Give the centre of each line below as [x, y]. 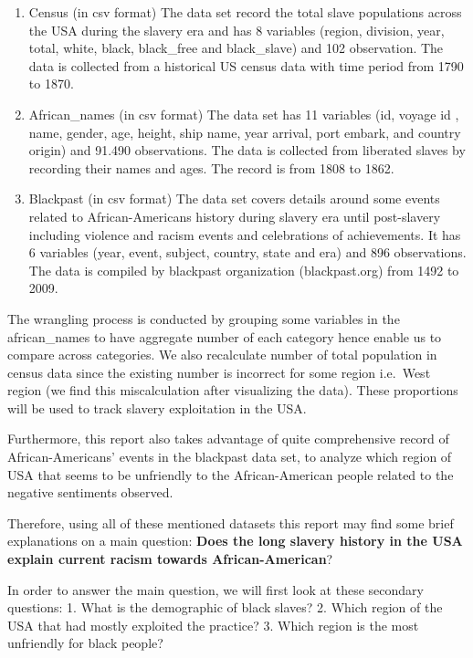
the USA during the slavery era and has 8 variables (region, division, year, [236, 30]
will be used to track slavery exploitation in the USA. [157, 407]
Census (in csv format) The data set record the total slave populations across [245, 12]
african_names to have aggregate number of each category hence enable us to [225, 336]
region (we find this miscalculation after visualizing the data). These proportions [233, 390]
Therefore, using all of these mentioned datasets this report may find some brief [231, 522]
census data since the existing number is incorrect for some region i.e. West [219, 372]
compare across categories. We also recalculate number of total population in [222, 355]
